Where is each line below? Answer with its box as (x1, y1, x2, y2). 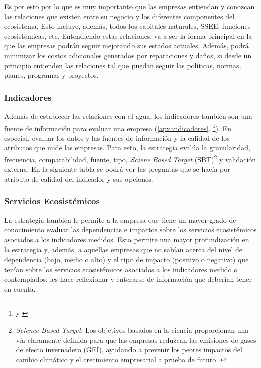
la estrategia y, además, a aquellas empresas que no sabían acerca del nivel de (4, 244, 242, 255)
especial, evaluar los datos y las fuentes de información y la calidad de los (4, 132, 230, 143)
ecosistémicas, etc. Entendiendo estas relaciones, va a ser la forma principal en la (4, 30, 252, 41)
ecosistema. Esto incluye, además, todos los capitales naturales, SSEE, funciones (4, 21, 251, 31)
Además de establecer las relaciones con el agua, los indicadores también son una (4, 110, 252, 121)
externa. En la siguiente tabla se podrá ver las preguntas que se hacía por (4, 164, 230, 174)
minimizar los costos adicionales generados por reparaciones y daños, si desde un (4, 50, 252, 60)
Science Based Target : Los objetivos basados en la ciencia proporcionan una (16, 325, 249, 335)
